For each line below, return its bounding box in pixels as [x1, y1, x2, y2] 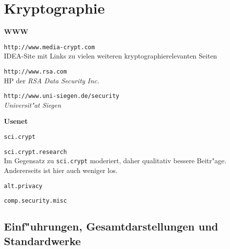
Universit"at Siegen [4, 99, 62, 110]
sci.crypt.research [4, 148, 67, 155]
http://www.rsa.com [4, 68, 67, 75]
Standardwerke [4, 233, 81, 248]
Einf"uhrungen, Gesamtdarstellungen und [4, 219, 218, 234]
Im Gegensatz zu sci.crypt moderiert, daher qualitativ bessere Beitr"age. [4, 155, 227, 166]
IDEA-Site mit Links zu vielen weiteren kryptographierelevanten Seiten [4, 51, 217, 61]
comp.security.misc [4, 197, 67, 205]
